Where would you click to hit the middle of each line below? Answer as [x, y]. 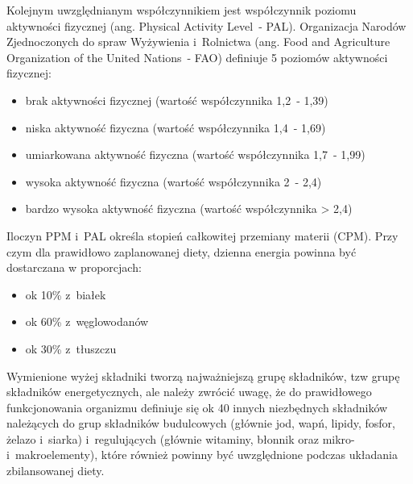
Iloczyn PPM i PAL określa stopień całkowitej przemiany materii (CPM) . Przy [202, 235]
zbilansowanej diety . [56, 471]
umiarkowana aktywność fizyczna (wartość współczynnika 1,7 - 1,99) [195, 154]
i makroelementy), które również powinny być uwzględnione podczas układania [202, 455]
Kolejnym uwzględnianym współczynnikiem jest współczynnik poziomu [182, 10]
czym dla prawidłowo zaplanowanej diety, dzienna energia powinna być [182, 251]
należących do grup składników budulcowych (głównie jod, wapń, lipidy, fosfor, [201, 423]
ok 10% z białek [66, 294]
